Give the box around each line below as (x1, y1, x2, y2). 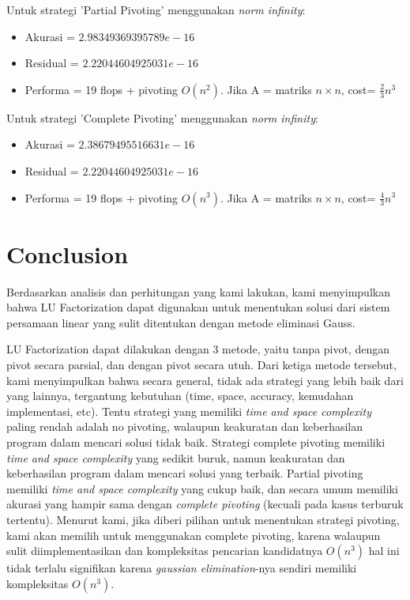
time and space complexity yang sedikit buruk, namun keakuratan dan (6, 449, 345, 466)
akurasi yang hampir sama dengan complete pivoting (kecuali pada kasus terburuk (6, 496, 404, 512)
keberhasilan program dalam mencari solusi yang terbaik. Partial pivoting (6, 465, 363, 481)
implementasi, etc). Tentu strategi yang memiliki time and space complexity (6, 402, 372, 419)
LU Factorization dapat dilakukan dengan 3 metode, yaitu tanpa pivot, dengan (6, 341, 390, 357)
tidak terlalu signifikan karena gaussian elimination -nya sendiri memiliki (6, 560, 357, 576)
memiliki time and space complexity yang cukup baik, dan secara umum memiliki (6, 480, 398, 496)
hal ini (368, 542, 400, 559)
